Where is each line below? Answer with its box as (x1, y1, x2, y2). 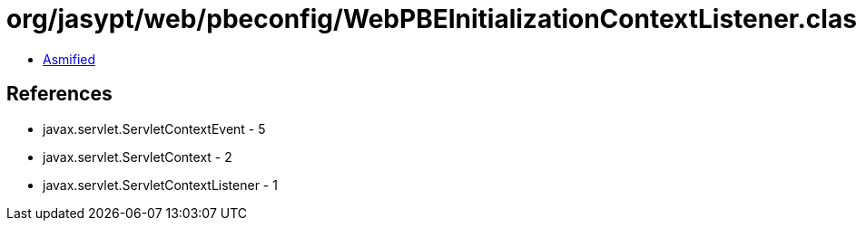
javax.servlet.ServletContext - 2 (43, 148, 232, 165)
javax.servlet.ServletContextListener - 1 (43, 176, 278, 193)
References (6, 82, 113, 106)
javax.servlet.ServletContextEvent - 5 (43, 120, 266, 137)
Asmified (43, 51, 96, 67)
